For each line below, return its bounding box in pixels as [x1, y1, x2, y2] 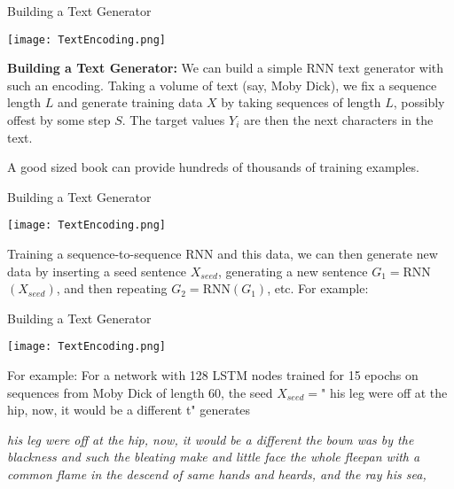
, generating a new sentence [218, 261, 368, 280]
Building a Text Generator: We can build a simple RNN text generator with [7, 58, 444, 77]
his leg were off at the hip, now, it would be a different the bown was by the [7, 430, 414, 448]
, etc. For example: [267, 279, 369, 298]
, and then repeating [56, 279, 168, 298]
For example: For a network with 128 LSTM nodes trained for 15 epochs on [7, 366, 419, 384]
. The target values [121, 111, 225, 129]
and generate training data [58, 93, 203, 112]
